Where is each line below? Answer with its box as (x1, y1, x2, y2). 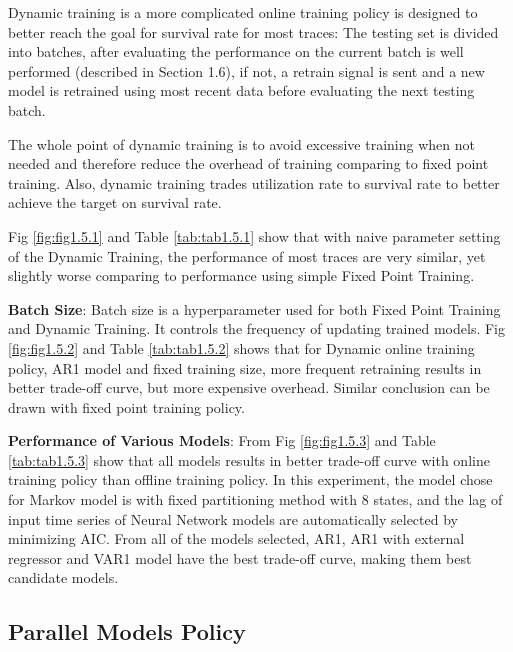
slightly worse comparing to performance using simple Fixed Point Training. (8, 265, 475, 286)
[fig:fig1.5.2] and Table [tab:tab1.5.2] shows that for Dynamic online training (8, 337, 475, 358)
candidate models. (8, 567, 119, 588)
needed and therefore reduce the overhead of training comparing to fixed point (8, 153, 489, 174)
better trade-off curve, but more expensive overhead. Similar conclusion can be (8, 377, 490, 398)
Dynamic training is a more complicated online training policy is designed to (8, 2, 478, 22)
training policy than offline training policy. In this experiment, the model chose (8, 469, 493, 490)
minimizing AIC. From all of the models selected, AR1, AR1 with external (8, 528, 465, 549)
